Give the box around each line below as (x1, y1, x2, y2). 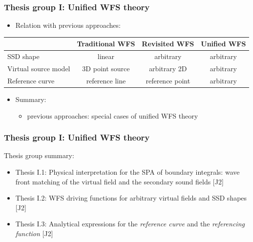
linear (97, 51, 115, 61)
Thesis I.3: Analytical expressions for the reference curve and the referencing (15, 219, 245, 229)
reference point (146, 75, 190, 85)
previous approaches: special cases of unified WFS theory (27, 110, 198, 121)
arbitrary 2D (149, 63, 187, 73)
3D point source (82, 63, 130, 73)
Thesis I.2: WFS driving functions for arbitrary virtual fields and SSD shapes (15, 193, 247, 203)
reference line (86, 75, 126, 85)
